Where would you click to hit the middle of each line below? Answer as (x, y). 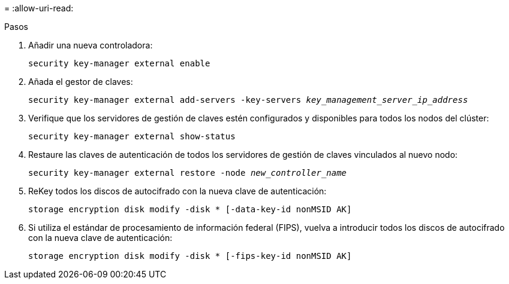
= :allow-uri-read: (39, 8)
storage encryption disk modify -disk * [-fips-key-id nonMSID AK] (190, 256)
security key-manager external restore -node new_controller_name (188, 173)
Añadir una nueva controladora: (91, 45)
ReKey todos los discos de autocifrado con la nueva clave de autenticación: (177, 191)
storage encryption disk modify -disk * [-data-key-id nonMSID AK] (190, 209)
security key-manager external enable (119, 63)
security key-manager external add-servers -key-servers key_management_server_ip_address (248, 100)
